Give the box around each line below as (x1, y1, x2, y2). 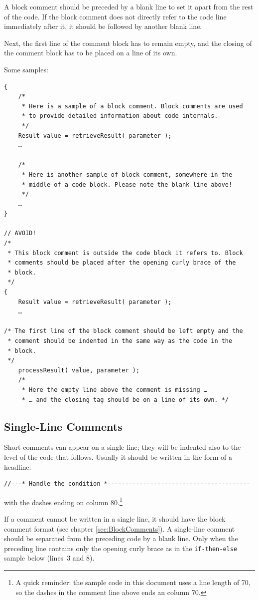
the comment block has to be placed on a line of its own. (4, 47, 177, 58)
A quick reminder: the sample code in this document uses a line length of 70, (15, 577, 251, 588)
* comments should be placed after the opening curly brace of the (7, 259, 236, 267)
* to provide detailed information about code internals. (21, 112, 218, 120)
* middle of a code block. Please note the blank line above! (21, 181, 233, 188)
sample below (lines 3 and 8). (4, 553, 95, 563)
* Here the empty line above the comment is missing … (21, 386, 208, 393)
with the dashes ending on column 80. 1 (4, 495, 123, 507)
